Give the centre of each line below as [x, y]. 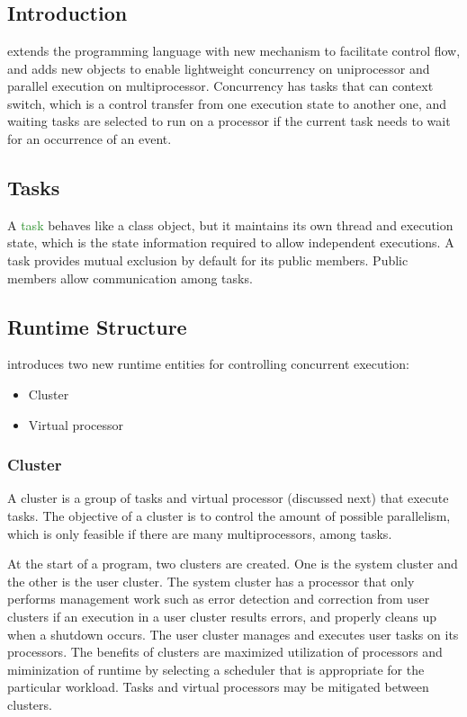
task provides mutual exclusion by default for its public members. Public [208, 260]
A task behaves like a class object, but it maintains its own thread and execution [230, 224]
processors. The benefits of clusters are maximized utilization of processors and [225, 652]
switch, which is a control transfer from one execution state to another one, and [227, 103]
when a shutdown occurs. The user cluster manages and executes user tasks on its [233, 634]
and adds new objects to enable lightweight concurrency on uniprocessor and [219, 68]
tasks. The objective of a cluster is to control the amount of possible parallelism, [229, 515]
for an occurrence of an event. [90, 138]
